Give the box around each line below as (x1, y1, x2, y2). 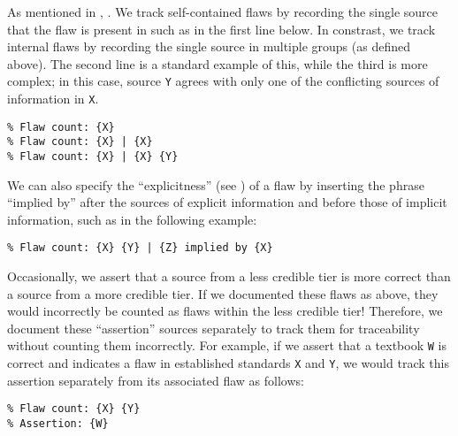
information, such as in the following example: (7, 210, 257, 228)
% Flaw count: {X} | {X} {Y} (7, 150, 179, 163)
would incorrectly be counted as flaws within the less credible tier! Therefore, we (7, 302, 443, 320)
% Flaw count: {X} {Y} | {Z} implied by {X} (7, 241, 273, 255)
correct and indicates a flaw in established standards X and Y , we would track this (7, 354, 449, 372)
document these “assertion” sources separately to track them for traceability (7, 318, 420, 337)
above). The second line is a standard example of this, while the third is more (7, 54, 428, 73)
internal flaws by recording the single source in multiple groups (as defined (7, 37, 410, 56)
